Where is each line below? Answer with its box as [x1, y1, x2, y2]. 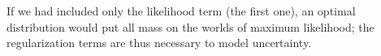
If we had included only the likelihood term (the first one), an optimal [6, 2, 356, 19]
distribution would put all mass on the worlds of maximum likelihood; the [6, 18, 375, 35]
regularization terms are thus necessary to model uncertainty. [6, 34, 312, 51]
